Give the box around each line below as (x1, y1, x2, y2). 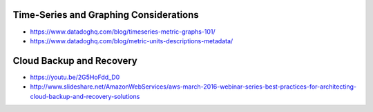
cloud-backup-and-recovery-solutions (30, 92, 140, 100)
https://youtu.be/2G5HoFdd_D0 (30, 73, 120, 81)
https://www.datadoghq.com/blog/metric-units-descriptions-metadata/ (30, 36, 233, 45)
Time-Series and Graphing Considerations (12, 9, 200, 21)
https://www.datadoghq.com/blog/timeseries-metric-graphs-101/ (30, 27, 216, 36)
